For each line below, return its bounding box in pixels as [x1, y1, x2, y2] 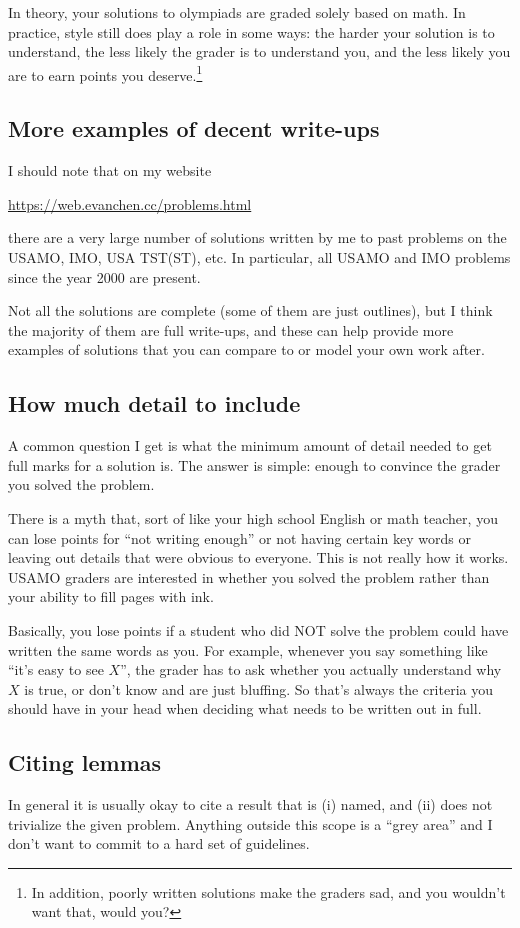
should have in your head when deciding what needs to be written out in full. [8, 698, 482, 719]
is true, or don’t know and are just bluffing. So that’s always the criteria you [24, 678, 494, 699]
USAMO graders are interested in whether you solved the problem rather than [8, 566, 490, 587]
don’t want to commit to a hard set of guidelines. [8, 833, 310, 854]
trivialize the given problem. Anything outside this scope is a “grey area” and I [8, 813, 493, 834]
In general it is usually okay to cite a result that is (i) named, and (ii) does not [8, 794, 493, 815]
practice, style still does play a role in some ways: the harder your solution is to [8, 21, 495, 42]
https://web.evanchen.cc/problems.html [8, 193, 252, 214]
